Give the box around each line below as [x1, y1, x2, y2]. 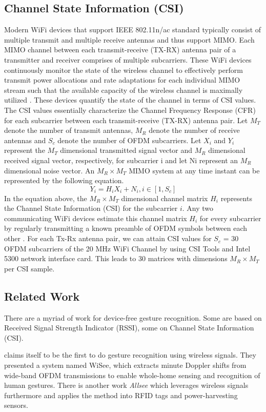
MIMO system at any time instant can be [129, 165, 260, 175]
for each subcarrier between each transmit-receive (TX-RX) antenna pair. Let [4, 114, 248, 125]
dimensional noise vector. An [4, 165, 95, 175]
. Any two [182, 203, 214, 213]
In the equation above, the [4, 192, 87, 203]
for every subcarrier [199, 212, 261, 223]
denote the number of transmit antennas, [4, 125, 133, 135]
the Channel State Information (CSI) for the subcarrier [4, 203, 178, 213]
